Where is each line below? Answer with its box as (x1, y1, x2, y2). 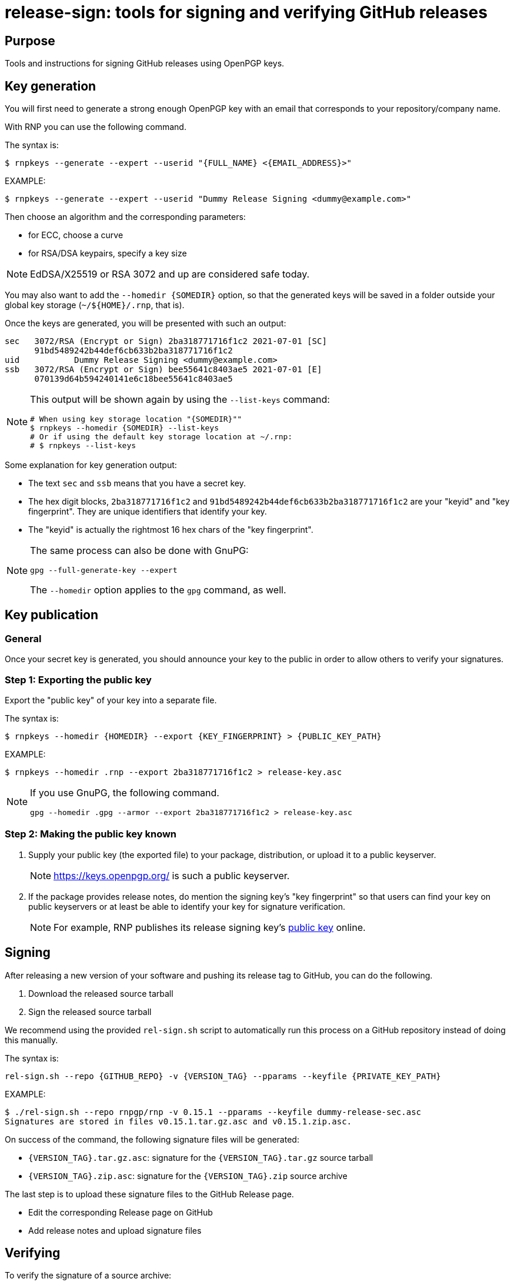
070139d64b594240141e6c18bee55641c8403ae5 (34, 374, 233, 384)
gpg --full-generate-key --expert (30, 566, 178, 575)
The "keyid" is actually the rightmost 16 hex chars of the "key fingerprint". (28, 525, 313, 535)
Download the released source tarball (28, 988, 173, 999)
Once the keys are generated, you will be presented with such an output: (5, 318, 286, 329)
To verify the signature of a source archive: (5, 1270, 172, 1281)
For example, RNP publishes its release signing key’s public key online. (54, 921, 366, 933)
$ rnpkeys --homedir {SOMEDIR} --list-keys (30, 423, 219, 433)
